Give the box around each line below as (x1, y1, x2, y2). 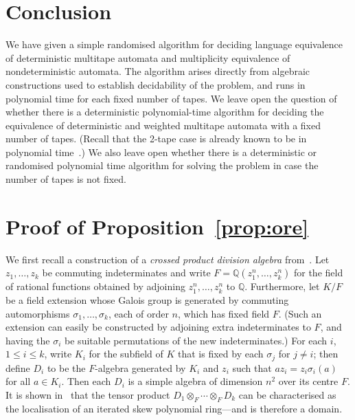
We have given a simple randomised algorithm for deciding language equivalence (5, 37, 343, 52)
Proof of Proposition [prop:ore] (5, 212, 309, 240)
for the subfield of (89, 346, 163, 361)
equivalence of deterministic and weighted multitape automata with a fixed (5, 118, 321, 132)
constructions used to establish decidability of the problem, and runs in (5, 77, 306, 91)
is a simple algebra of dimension (128, 374, 263, 388)
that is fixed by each (178, 346, 264, 361)
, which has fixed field (178, 306, 270, 320)
